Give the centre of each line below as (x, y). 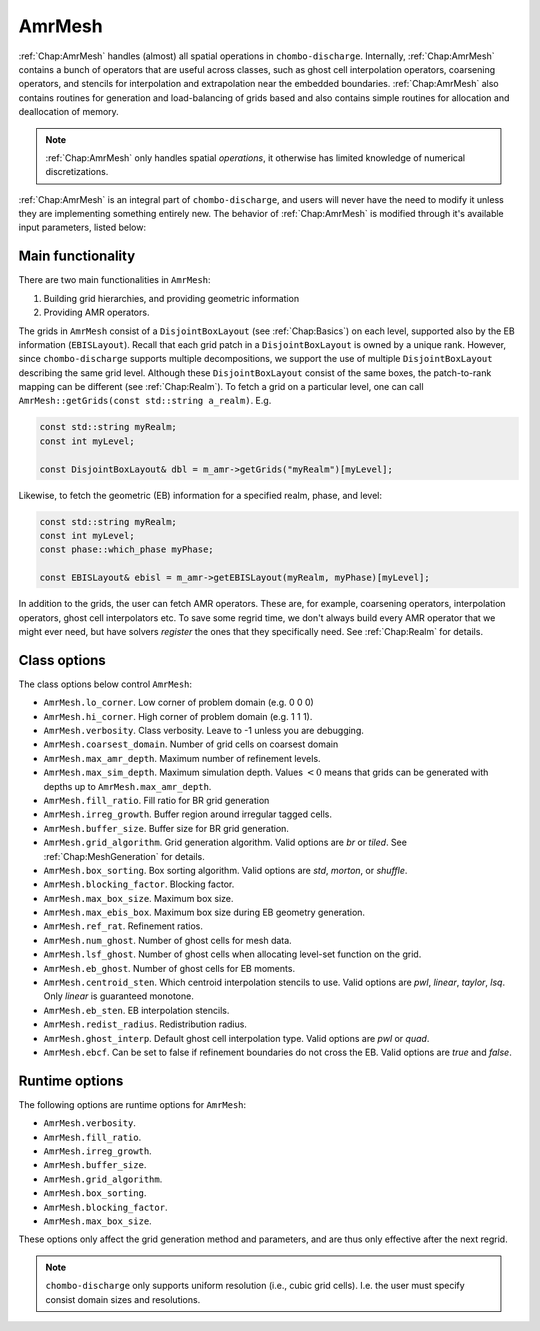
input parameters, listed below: (82, 227)
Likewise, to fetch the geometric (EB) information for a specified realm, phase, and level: (200, 495)
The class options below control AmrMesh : (105, 684)
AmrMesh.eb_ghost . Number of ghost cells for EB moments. (169, 968)
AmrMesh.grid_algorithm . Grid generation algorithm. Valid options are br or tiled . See (225, 842)
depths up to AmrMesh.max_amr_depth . (127, 786)
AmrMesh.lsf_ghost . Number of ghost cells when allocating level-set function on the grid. (232, 954)
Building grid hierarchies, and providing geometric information (171, 298)
